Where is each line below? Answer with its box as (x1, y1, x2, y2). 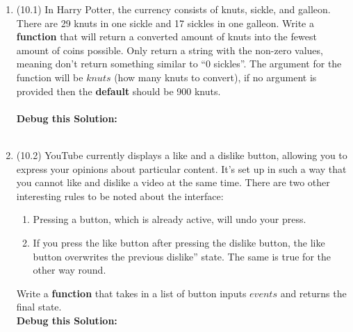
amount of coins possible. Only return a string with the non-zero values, (16, 42, 323, 57)
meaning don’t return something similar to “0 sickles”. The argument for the (16, 56, 342, 71)
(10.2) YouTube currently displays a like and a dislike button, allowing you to (16, 147, 347, 162)
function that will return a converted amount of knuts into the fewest (16, 29, 317, 44)
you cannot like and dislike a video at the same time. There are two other (16, 175, 330, 190)
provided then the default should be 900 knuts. (16, 83, 221, 98)
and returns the (280, 285, 347, 300)
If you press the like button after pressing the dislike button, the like (33, 235, 325, 249)
